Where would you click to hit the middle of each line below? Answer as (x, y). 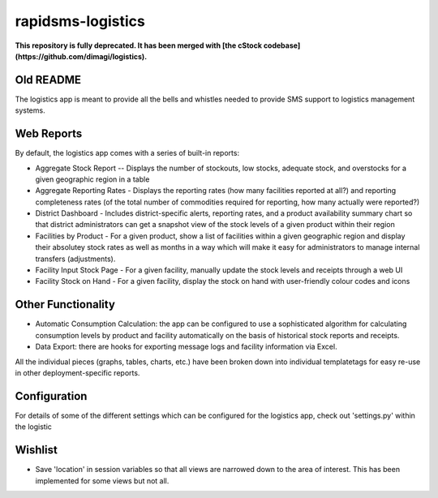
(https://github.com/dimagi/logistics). (81, 56)
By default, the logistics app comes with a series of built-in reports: (127, 153)
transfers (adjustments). (75, 259)
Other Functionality (65, 305)
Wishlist (36, 450)
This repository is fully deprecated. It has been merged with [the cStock (139, 45)
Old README (48, 80)
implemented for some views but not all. (102, 481)
